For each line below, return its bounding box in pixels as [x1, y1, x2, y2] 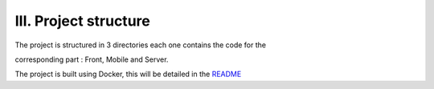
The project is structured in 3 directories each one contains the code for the [14, 40, 267, 50]
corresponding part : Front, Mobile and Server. [14, 55, 169, 64]
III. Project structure [14, 12, 150, 30]
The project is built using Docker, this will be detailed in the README [14, 69, 242, 79]
